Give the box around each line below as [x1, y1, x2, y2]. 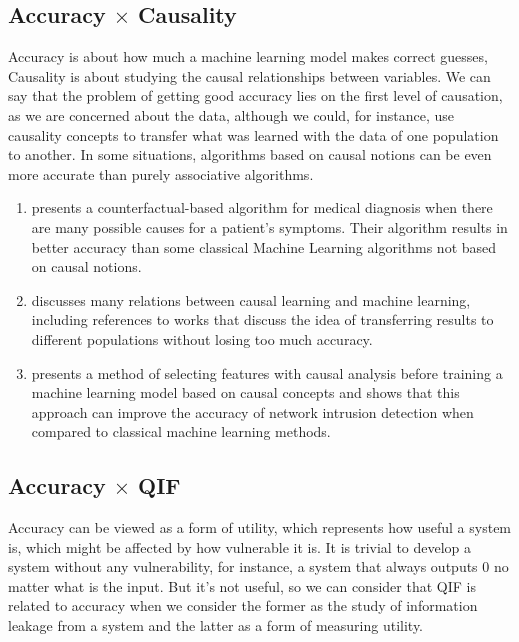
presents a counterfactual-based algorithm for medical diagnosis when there [31, 197, 493, 218]
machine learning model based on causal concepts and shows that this [31, 382, 460, 403]
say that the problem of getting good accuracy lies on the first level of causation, [8, 85, 503, 106]
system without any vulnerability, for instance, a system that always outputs [8, 556, 478, 577]
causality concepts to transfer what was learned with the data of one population [8, 124, 499, 145]
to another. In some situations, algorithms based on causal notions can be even [8, 144, 492, 165]
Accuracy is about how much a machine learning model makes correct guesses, [8, 46, 488, 67]
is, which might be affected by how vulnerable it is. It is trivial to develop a [8, 536, 472, 557]
